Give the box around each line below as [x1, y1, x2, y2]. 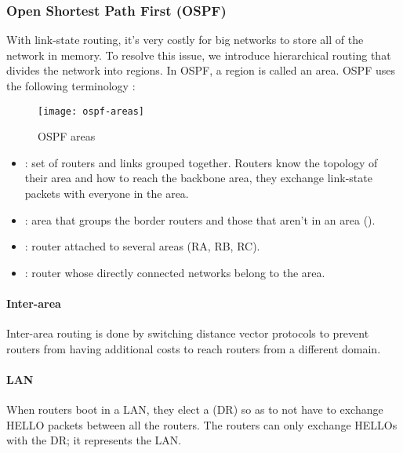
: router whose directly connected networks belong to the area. [24, 264, 325, 280]
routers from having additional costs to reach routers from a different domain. [6, 340, 381, 356]
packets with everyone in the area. [24, 185, 189, 202]
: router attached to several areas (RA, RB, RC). [24, 238, 260, 254]
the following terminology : [6, 78, 136, 93]
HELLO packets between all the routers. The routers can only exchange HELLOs [6, 416, 398, 433]
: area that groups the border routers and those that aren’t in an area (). [24, 211, 376, 228]
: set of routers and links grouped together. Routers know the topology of [24, 154, 378, 170]
